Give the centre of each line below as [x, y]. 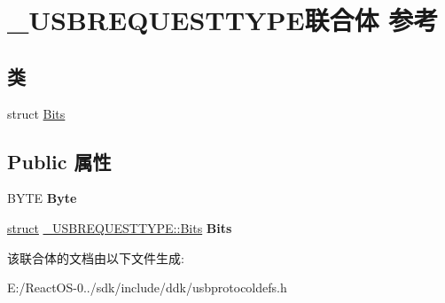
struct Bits [36, 113]
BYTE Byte [42, 198]
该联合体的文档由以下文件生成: [96, 257]
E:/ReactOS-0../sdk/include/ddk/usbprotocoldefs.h [147, 287]
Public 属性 [59, 161]
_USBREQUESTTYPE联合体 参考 [223, 20]
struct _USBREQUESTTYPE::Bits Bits [120, 227]
